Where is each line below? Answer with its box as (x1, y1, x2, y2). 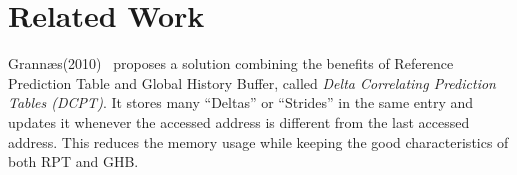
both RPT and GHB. (8, 151, 139, 172)
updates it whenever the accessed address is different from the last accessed (8, 111, 470, 132)
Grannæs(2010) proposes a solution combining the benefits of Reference (8, 53, 454, 74)
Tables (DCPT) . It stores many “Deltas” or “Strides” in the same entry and (8, 92, 474, 113)
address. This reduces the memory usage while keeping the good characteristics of (8, 131, 509, 152)
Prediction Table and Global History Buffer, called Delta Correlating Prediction (8, 72, 496, 93)
